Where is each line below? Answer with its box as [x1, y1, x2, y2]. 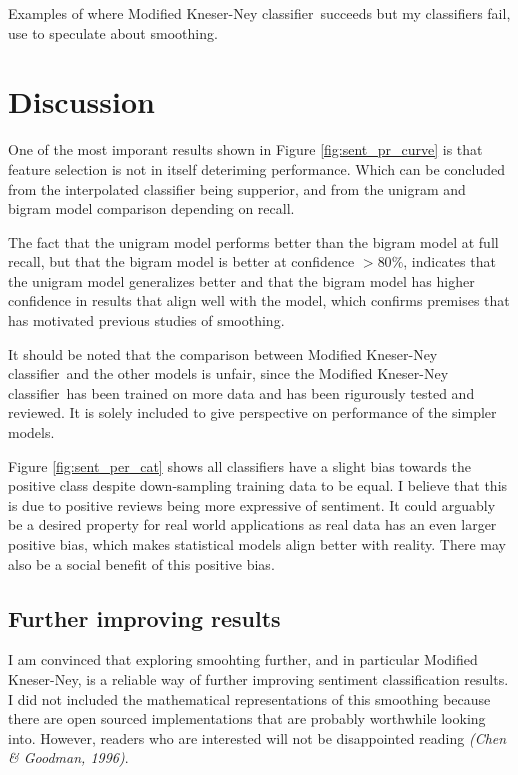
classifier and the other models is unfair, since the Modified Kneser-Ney [8, 363, 449, 384]
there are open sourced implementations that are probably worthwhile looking [8, 708, 486, 729]
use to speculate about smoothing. [8, 22, 218, 43]
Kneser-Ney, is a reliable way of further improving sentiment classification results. [8, 668, 509, 689]
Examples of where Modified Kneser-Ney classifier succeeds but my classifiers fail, [8, 3, 511, 23]
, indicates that [403, 251, 496, 272]
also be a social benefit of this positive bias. [8, 553, 275, 574]
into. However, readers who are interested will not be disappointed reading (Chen [8, 727, 507, 748]
